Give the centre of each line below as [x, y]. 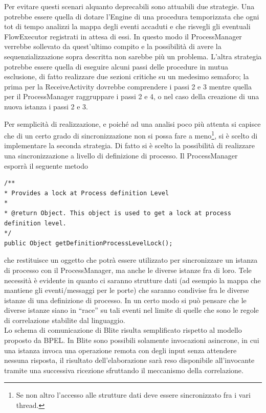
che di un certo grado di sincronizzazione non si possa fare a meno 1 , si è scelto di [131, 135]
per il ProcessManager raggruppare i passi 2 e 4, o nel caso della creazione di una [132, 96]
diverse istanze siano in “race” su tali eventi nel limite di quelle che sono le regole [131, 310]
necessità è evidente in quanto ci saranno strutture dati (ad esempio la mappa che [132, 280]
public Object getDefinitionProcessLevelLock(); [88, 243]
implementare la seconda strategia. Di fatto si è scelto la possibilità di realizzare [129, 145]
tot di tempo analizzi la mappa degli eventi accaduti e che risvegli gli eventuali [127, 26]
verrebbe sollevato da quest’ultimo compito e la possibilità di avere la [113, 46]
